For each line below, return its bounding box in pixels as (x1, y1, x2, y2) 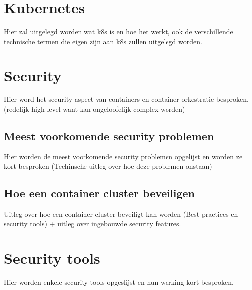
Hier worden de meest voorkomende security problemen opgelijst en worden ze (4, 151, 243, 161)
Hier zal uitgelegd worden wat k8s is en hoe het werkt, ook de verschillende (4, 26, 233, 37)
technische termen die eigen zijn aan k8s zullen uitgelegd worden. (4, 36, 202, 46)
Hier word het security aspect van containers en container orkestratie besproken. (4, 94, 249, 104)
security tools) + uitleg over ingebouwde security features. (4, 218, 181, 228)
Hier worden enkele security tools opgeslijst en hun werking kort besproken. (4, 276, 234, 287)
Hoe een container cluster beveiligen (4, 185, 195, 201)
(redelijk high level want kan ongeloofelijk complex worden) (4, 104, 185, 114)
